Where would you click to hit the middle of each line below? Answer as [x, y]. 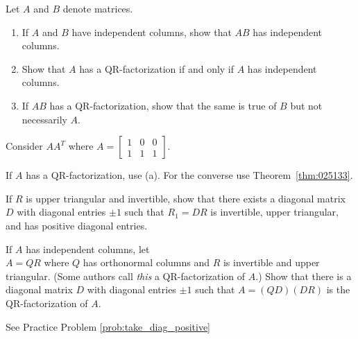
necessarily [44, 119]
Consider [24, 146]
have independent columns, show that [152, 32]
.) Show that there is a [304, 276]
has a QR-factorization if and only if [157, 68]
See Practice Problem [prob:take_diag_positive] [108, 326]
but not [306, 105]
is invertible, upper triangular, [274, 212]
